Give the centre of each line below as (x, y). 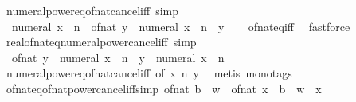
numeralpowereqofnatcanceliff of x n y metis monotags (149, 73)
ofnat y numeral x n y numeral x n (118, 57)
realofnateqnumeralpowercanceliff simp (101, 42)
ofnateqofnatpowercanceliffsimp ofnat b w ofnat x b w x (164, 88)
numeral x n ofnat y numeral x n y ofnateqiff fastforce (181, 26)
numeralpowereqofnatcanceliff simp (92, 10)
